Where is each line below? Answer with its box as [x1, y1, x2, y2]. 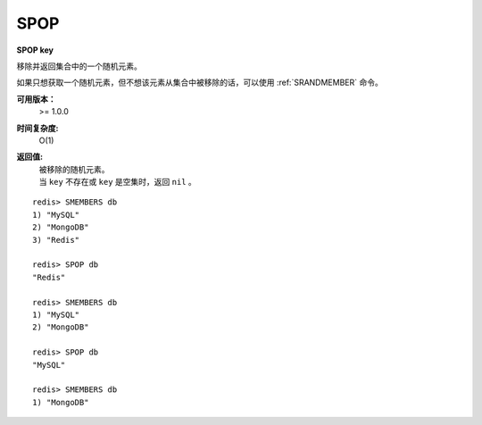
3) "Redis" [32, 235, 80, 245]
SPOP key [16, 45, 54, 55]
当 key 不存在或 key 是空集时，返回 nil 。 [38, 177, 196, 187]
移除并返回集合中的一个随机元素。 [16, 61, 142, 71]
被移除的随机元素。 [38, 163, 110, 174]
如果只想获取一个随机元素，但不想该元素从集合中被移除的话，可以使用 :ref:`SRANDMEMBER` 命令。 [16, 77, 383, 88]
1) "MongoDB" [32, 397, 89, 407]
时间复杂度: [16, 122, 59, 133]
